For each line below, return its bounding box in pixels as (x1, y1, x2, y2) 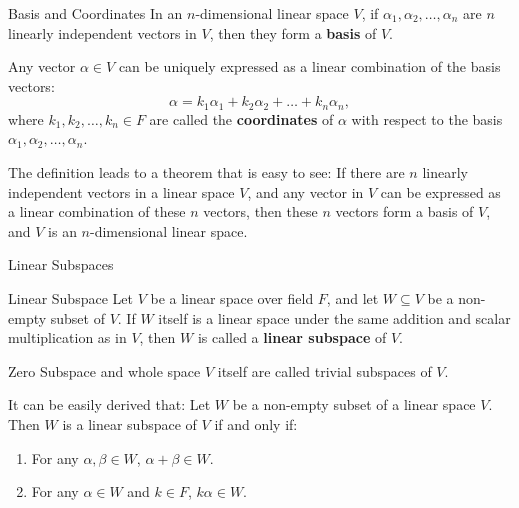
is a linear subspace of (62, 413, 197, 434)
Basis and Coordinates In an (8, 3, 183, 23)
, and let (326, 287, 379, 308)
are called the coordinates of (149, 108, 334, 129)
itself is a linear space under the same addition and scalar (158, 307, 511, 328)
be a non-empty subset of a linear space (232, 394, 476, 415)
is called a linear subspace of (197, 327, 387, 348)
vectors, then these (203, 201, 318, 222)
